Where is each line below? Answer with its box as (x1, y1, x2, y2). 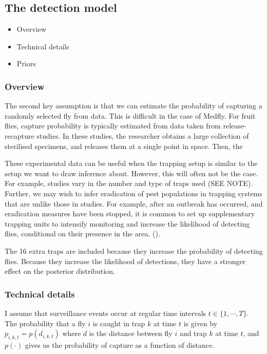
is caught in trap (92, 318, 145, 328)
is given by (183, 318, 218, 328)
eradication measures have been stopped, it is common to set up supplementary (5, 208, 255, 219)
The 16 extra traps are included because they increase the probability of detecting (5, 245, 263, 256)
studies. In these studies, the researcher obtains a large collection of (36, 130, 249, 141)
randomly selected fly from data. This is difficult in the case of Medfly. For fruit (5, 110, 256, 121)
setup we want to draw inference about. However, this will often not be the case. (5, 167, 258, 178)
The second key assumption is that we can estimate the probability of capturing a (5, 100, 262, 111)
